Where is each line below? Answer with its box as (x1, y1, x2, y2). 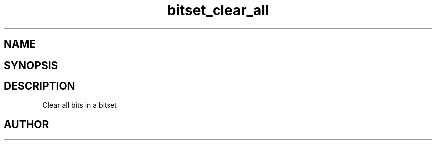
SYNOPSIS (4, 59, 58, 72)
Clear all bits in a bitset (42, 101, 117, 110)
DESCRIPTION (4, 80, 75, 93)
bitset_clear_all (167, 2, 269, 19)
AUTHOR (4, 118, 49, 131)
